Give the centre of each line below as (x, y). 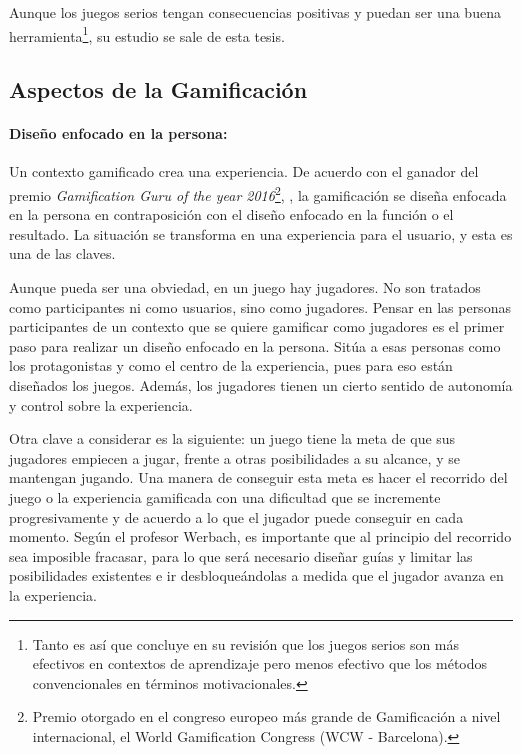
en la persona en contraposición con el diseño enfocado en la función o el (231, 214)
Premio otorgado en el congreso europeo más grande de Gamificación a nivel (266, 716)
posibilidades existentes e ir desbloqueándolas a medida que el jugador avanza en (256, 575)
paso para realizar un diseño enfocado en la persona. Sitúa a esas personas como (255, 345)
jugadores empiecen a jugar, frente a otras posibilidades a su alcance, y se (234, 457)
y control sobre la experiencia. (101, 404)
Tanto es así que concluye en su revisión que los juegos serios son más (246, 643)
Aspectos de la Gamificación (158, 89)
